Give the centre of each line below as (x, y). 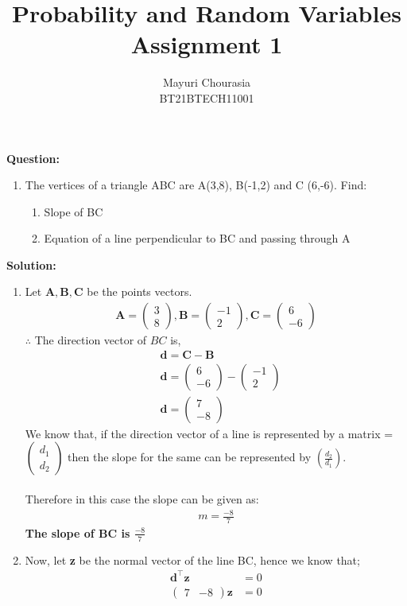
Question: (33, 158)
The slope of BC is (78, 532)
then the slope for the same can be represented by (190, 457)
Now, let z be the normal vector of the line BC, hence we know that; (192, 559)
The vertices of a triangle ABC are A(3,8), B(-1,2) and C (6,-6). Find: (196, 185)
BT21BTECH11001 (207, 97)
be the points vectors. (140, 291)
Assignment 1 (207, 44)
